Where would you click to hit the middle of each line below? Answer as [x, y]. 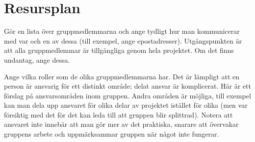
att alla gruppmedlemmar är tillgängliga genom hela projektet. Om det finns [119, 50]
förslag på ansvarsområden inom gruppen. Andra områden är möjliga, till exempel [127, 95]
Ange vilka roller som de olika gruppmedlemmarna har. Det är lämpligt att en [122, 76]
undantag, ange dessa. [37, 59]
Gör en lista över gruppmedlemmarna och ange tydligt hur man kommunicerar [122, 31]
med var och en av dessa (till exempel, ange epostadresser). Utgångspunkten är [123, 40]
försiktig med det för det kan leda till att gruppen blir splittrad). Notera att [118, 114]
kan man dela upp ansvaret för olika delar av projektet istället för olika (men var [126, 105]
